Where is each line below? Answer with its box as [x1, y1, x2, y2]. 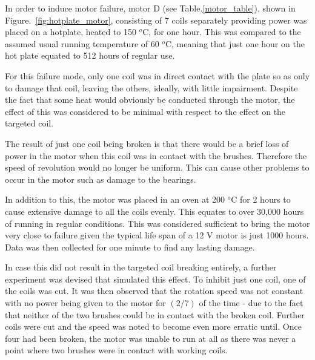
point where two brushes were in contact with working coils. [5, 344, 228, 356]
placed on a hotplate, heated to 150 [5, 25, 136, 38]
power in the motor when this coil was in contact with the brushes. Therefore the [5, 149, 307, 162]
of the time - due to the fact [199, 296, 303, 309]
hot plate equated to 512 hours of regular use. [5, 49, 175, 62]
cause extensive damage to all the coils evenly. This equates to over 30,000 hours [5, 205, 304, 217]
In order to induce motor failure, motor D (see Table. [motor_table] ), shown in [5, 2, 296, 14]
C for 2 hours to [231, 193, 291, 206]
